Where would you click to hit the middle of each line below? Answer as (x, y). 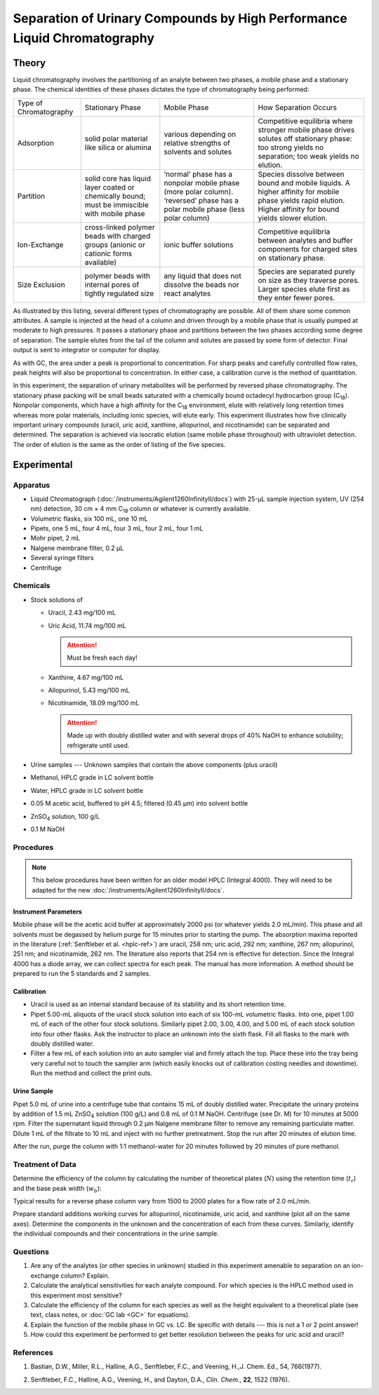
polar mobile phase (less (204, 209)
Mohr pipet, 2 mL (55, 538)
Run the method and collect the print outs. (91, 1073)
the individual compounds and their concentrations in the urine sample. (116, 1234)
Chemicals (32, 586)
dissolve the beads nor (201, 284)
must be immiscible (117, 205)
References (33, 1352)
